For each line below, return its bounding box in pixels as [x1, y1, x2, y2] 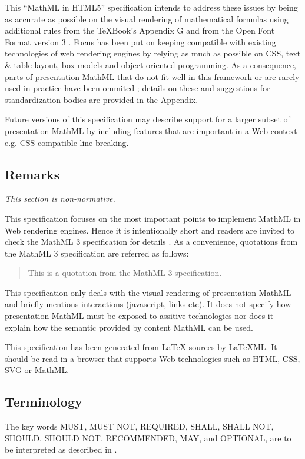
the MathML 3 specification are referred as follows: [5, 247, 189, 259]
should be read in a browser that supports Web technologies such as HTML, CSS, [5, 352, 300, 364]
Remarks [5, 165, 60, 183]
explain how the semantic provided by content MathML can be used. [5, 321, 253, 333]
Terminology [5, 393, 82, 411]
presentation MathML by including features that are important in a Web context [5, 124, 297, 137]
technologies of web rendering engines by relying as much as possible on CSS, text [5, 47, 301, 59]
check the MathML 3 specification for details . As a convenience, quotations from [5, 235, 298, 248]
